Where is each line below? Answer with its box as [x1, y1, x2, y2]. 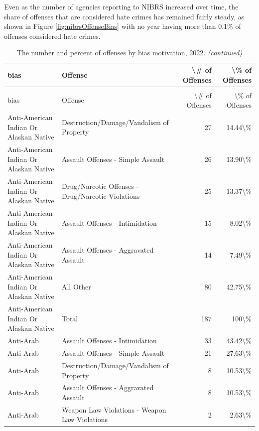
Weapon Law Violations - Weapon [61, 404, 166, 415]
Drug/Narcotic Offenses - [61, 180, 138, 191]
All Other [61, 281, 91, 291]
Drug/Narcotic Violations [61, 190, 140, 201]
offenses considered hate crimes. [4, 30, 101, 41]
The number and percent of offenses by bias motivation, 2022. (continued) [16, 47, 243, 58]
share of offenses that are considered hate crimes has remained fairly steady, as [4, 11, 245, 21]
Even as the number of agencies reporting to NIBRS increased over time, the [4, 1, 239, 11]
